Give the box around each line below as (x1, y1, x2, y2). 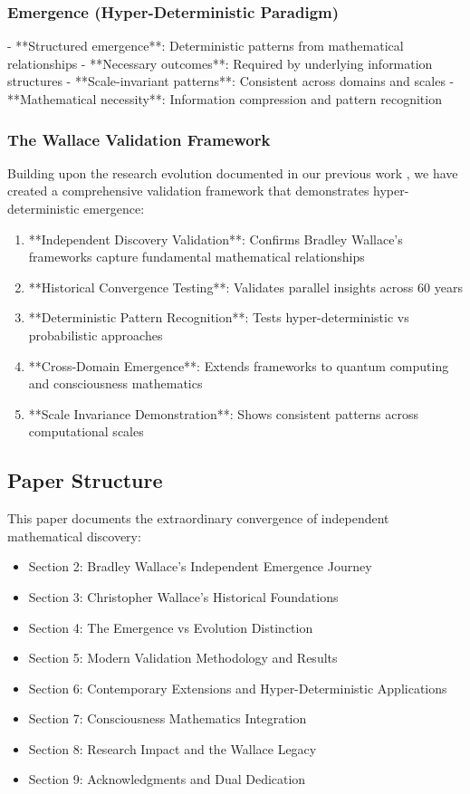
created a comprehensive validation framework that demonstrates (7, 181, 369, 200)
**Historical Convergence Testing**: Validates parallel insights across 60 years (28, 277, 463, 296)
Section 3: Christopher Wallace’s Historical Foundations (28, 587, 339, 606)
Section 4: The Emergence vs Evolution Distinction (28, 617, 313, 636)
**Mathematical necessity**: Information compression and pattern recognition (7, 90, 442, 108)
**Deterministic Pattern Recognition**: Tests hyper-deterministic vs (28, 308, 409, 327)
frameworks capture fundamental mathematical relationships (28, 247, 365, 266)
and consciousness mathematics (28, 374, 203, 393)
